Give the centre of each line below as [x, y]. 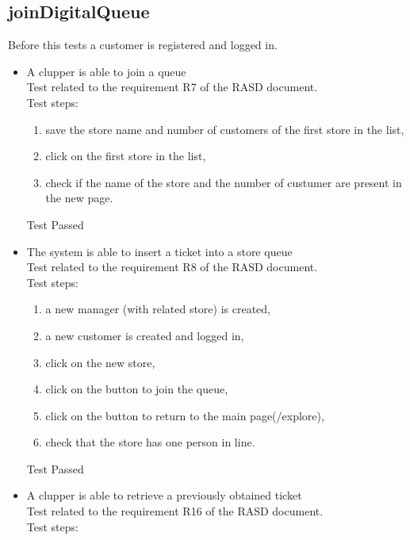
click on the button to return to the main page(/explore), [185, 415]
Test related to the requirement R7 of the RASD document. [172, 87]
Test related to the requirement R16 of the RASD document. [175, 511]
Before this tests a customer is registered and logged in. [143, 45]
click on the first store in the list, [126, 156]
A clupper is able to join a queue [106, 71]
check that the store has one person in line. [150, 442]
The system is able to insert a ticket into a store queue [159, 251]
